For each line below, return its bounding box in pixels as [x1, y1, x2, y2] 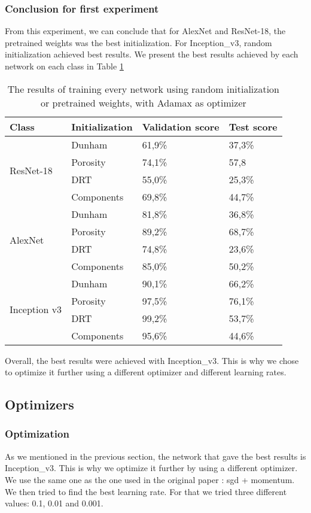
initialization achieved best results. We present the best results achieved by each [5, 48, 298, 60]
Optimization [5, 426, 69, 441]
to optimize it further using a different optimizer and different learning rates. [5, 366, 286, 378]
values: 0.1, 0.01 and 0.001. [5, 497, 103, 509]
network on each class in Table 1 [5, 60, 124, 72]
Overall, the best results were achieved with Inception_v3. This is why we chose [5, 354, 299, 366]
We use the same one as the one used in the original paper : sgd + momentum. [5, 473, 295, 485]
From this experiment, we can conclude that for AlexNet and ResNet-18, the [5, 25, 286, 37]
